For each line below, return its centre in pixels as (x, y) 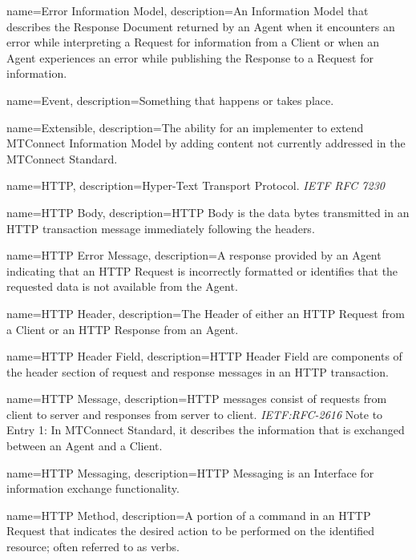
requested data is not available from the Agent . (122, 286)
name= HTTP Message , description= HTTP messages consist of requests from (197, 399)
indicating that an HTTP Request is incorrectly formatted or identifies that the (202, 270)
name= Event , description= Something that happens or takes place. (170, 100)
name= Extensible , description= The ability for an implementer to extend (185, 127)
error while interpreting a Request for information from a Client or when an (193, 42)
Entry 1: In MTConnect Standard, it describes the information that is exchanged (206, 430)
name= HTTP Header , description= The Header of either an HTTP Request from (206, 313)
